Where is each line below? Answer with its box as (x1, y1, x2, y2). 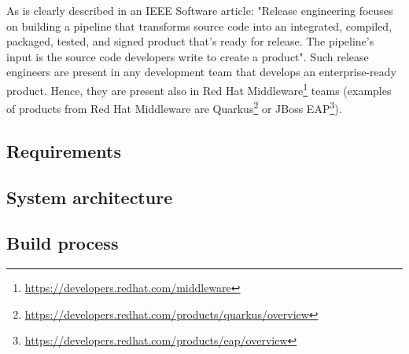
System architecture (6, 184, 173, 209)
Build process (6, 231, 119, 255)
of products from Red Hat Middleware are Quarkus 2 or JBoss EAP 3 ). (6, 98, 342, 116)
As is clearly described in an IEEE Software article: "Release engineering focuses (6, 2, 393, 18)
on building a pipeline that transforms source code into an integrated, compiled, (6, 17, 392, 34)
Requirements (6, 138, 121, 162)
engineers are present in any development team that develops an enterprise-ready (6, 64, 396, 80)
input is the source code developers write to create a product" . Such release (6, 48, 369, 64)
